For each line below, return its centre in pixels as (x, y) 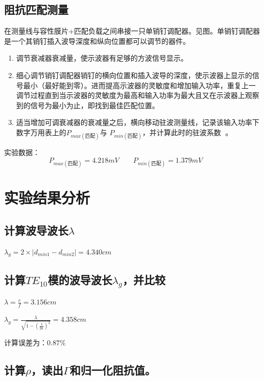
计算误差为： (26, 342)
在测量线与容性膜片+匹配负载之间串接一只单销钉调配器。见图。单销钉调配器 (132, 31)
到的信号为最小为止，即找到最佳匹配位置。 (88, 105)
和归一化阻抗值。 (113, 370)
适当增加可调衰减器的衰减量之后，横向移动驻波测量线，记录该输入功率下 (138, 122)
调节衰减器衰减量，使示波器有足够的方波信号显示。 (102, 58)
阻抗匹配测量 (36, 9)
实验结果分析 (47, 198)
